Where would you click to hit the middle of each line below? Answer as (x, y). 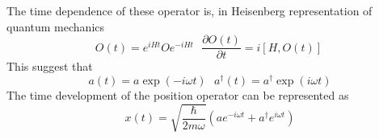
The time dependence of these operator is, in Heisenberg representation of (189, 10)
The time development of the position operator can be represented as (178, 94)
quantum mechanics (56, 26)
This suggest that (50, 66)
